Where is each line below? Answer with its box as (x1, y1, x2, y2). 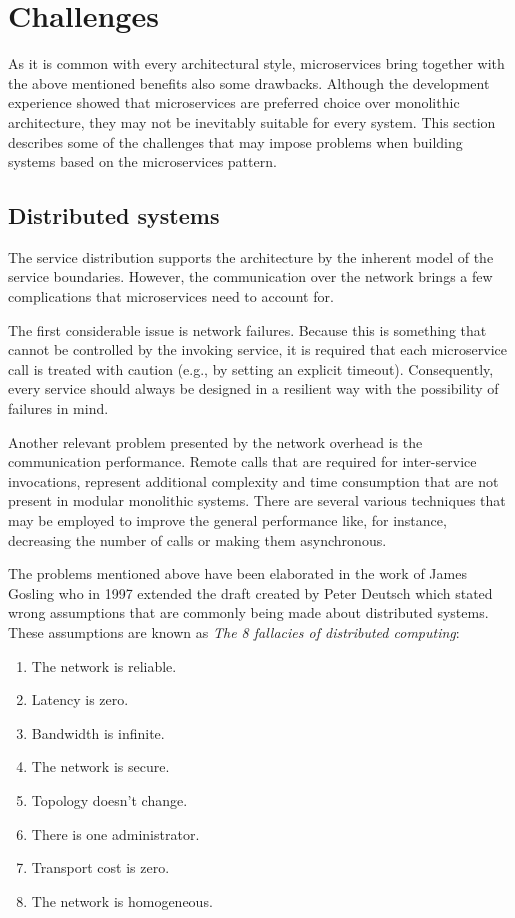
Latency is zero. (31, 689, 129, 710)
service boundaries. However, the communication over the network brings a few (8, 266, 493, 287)
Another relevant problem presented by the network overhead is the (8, 431, 423, 452)
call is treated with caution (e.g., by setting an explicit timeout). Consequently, (8, 358, 494, 379)
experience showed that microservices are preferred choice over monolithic (8, 92, 460, 113)
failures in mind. (8, 398, 109, 419)
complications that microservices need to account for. (8, 286, 334, 307)
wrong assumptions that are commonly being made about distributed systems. (8, 602, 489, 623)
